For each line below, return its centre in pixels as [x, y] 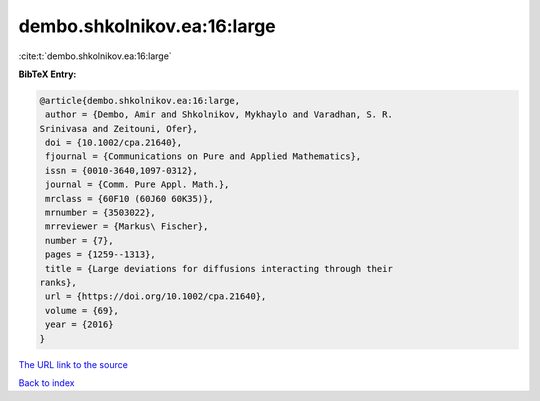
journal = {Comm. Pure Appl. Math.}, [137, 184]
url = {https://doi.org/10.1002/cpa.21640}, [156, 296]
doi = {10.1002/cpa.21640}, [114, 143]
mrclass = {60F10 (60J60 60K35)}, [129, 198]
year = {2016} [79, 324]
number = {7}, [79, 240]
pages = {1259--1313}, [101, 254]
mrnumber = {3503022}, [101, 213]
